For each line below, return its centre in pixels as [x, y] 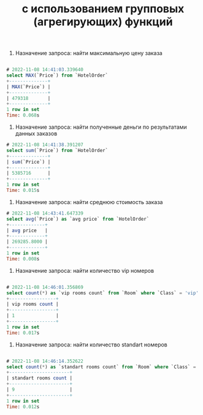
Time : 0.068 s [23, 115]
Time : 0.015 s [23, 191]
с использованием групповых [103, 9]
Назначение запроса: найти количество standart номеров [91, 345]
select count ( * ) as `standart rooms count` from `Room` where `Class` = [101, 367]
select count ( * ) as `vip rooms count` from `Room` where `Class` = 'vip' [103, 293]
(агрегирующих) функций [103, 22]
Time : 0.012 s [23, 406]
